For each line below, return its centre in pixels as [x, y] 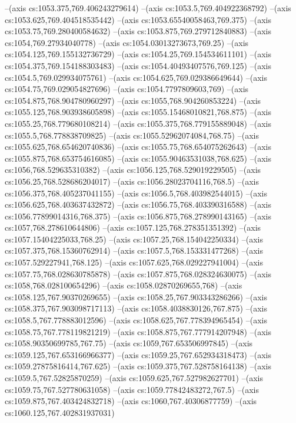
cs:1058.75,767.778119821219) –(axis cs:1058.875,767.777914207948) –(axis [138, 331]
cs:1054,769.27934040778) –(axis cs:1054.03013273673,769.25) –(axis [127, 42]
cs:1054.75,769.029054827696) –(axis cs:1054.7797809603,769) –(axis [127, 89]
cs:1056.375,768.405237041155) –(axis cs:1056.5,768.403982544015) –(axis [136, 193]
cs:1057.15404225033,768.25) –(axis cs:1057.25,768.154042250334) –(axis [134, 239]
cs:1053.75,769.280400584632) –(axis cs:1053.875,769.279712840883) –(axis [138, 31]
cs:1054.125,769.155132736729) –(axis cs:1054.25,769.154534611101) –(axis [138, 54]
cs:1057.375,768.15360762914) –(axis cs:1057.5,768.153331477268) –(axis [134, 250]
